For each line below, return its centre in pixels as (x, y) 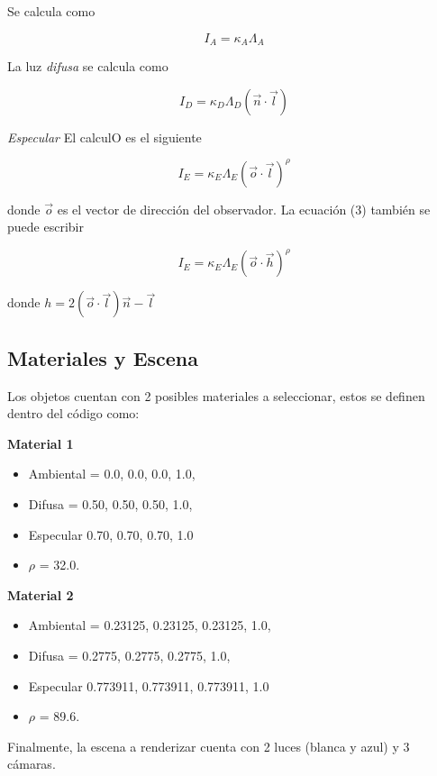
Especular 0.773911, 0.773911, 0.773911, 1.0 (149, 685)
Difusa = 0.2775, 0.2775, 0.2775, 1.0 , (129, 655)
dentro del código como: (73, 413)
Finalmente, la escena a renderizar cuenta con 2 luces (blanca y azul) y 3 (209, 746)
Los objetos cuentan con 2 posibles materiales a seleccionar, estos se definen (216, 395)
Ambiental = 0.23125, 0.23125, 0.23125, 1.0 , (150, 625)
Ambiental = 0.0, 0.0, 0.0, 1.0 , (112, 474)
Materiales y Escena (103, 357)
